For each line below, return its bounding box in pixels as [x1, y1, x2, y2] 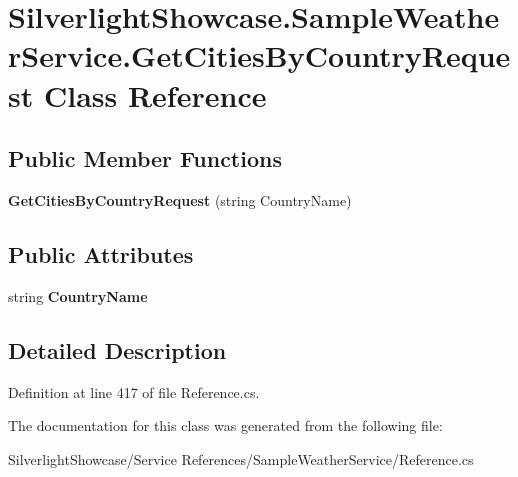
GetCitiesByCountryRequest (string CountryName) [8, 189, 352, 210]
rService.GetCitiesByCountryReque [8, 35, 511, 76]
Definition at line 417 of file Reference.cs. [8, 381, 260, 402]
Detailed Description [8, 334, 227, 365]
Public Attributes [8, 238, 194, 269]
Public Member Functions [8, 143, 282, 174]
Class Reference [43, 74, 267, 115]
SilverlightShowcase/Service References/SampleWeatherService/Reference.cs [8, 448, 474, 469]
